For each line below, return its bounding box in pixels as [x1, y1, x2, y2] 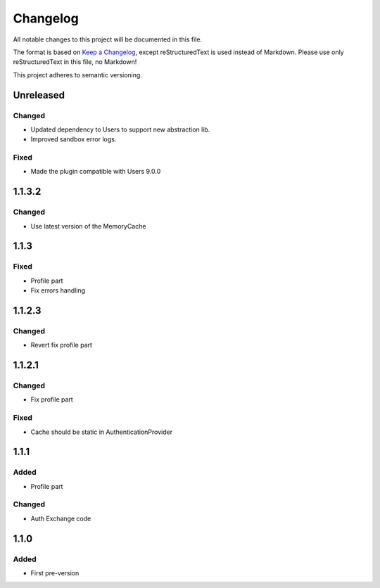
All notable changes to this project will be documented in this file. [13, 35, 203, 44]
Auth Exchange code [30, 514, 91, 523]
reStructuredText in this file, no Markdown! [13, 58, 137, 66]
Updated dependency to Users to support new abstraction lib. [30, 125, 210, 134]
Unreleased [13, 89, 65, 101]
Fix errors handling [30, 286, 86, 295]
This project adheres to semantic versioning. [13, 70, 142, 79]
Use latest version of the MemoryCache [30, 222, 146, 230]
